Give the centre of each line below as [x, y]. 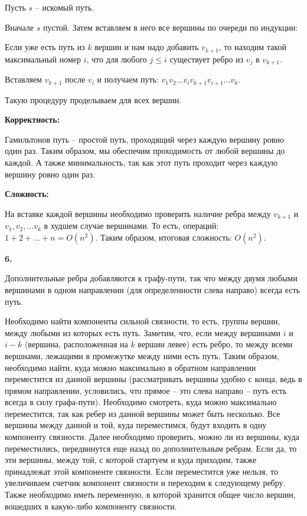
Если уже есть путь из [45, 47]
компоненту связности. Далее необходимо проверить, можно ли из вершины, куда [152, 437]
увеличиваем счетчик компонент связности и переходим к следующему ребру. [145, 483]
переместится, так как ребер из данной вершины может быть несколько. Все [143, 413]
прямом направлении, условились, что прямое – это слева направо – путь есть [146, 390]
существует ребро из [207, 59]
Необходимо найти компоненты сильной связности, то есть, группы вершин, [143, 321]
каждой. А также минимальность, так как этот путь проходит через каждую [141, 162]
